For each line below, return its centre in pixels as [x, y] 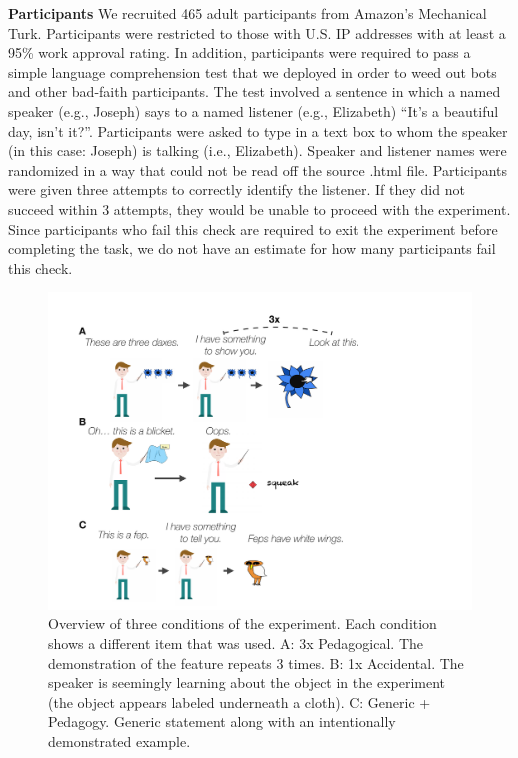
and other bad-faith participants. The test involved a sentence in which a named [254, 91]
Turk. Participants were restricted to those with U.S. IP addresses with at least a [257, 32]
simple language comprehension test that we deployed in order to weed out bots [252, 71]
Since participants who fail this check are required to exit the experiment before [253, 228]
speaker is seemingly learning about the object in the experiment [247, 682]
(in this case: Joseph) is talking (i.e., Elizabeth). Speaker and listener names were [257, 150]
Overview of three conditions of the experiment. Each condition [242, 623]
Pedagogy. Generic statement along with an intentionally [222, 721]
